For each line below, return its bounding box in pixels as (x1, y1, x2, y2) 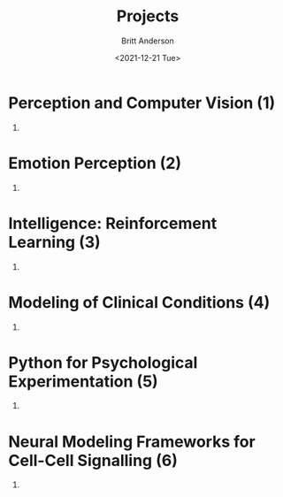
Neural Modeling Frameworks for (8, 432, 256, 452)
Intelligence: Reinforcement (8, 213, 218, 233)
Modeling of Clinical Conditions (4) (8, 292, 271, 312)
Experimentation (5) (8, 371, 158, 391)
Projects (116, 6, 180, 27)
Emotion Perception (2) (8, 153, 182, 173)
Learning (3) (8, 232, 101, 252)
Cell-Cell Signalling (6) (8, 450, 178, 470)
